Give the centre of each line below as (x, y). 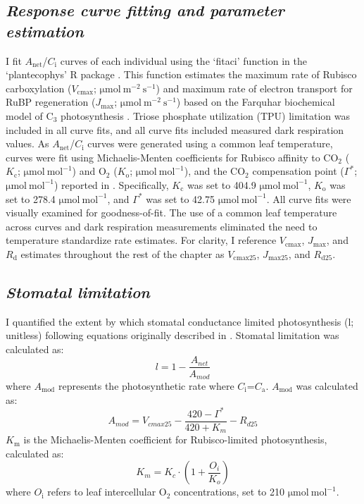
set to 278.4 (31, 198)
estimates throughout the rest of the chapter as (123, 253)
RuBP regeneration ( (51, 102)
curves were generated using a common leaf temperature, (210, 143)
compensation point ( (298, 171)
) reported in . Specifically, (111, 184)
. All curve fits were (309, 198)
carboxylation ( (39, 88)
